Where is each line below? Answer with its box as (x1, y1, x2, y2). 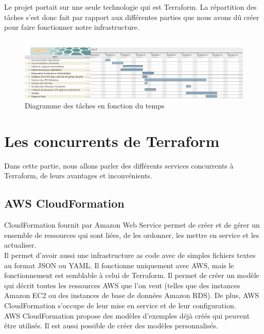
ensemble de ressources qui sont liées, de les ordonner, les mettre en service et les (4, 229, 259, 240)
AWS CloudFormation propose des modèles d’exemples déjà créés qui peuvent (4, 310, 250, 321)
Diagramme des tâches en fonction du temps (25, 100, 165, 111)
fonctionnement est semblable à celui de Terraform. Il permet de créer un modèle (4, 270, 259, 281)
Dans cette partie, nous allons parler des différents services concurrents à (4, 160, 234, 171)
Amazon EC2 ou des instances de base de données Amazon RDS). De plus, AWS (4, 290, 259, 301)
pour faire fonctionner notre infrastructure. (4, 22, 139, 32)
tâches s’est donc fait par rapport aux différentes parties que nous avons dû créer (4, 11, 259, 22)
